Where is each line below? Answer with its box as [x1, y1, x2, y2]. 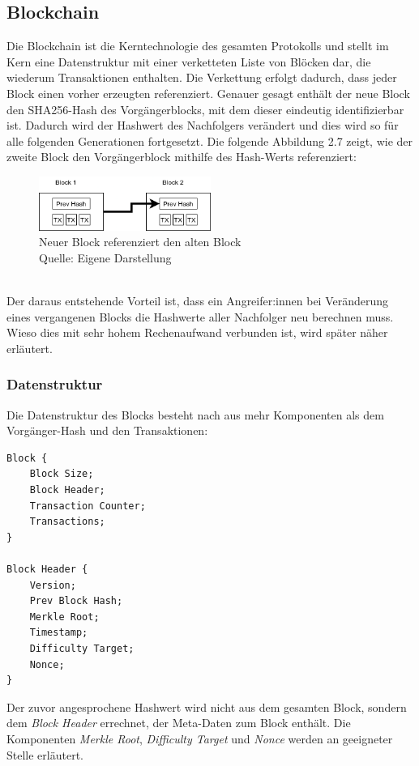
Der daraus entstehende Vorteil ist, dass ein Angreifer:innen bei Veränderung [6, 292, 389, 309]
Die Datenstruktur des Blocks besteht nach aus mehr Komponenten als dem [6, 406, 384, 423]
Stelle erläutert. [6, 746, 83, 763]
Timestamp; [29, 627, 88, 639]
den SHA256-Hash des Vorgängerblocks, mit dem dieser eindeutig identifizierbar [6, 100, 404, 117]
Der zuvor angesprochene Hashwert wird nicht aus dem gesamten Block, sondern [6, 698, 407, 715]
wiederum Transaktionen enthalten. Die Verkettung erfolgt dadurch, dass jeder [6, 69, 397, 86]
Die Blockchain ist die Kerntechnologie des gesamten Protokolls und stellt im [6, 37, 389, 54]
